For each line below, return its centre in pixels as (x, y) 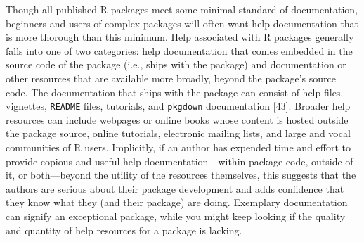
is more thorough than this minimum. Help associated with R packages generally (180, 37)
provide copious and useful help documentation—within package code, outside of (180, 161)
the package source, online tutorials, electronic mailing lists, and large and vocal (178, 133)
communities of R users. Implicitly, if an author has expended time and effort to (178, 147)
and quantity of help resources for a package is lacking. (124, 230)
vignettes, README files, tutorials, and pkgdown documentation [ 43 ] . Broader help (178, 106)
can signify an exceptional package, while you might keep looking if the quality (176, 216)
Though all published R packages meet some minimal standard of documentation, (182, 9)
